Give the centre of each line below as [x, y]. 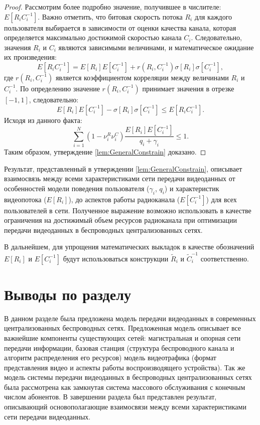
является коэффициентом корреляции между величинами [142, 77]
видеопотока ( [25, 199]
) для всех [221, 199]
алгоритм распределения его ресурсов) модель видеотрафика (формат [110, 358]
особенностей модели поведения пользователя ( [77, 188]
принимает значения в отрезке [188, 88]
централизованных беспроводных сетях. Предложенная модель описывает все [123, 328]
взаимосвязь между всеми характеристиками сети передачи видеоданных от [120, 178]
